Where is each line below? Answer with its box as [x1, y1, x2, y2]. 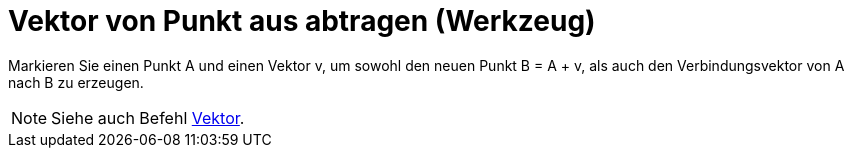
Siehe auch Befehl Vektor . [51, 107, 245, 128]
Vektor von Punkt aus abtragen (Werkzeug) [8, 4, 596, 38]
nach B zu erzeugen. [8, 73, 144, 91]
